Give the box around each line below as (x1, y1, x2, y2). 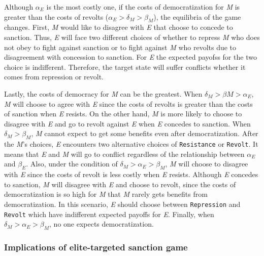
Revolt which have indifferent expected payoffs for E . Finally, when (4, 208, 214, 219)
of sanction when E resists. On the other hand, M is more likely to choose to (4, 108, 242, 119)
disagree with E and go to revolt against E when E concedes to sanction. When (4, 118, 251, 129)
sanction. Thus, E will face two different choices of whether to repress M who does (4, 31, 260, 42)
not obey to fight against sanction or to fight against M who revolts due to (4, 41, 237, 52)
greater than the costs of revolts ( (4, 11, 109, 22)
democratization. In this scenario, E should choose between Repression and (4, 198, 241, 209)
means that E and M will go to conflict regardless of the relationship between (4, 148, 245, 159)
